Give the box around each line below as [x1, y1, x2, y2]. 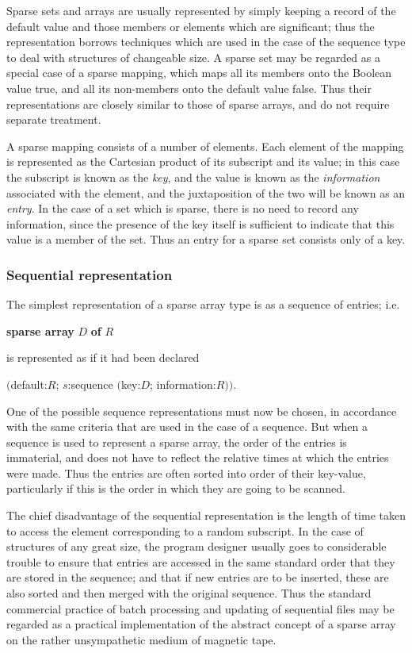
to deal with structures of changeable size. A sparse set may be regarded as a [6, 48, 380, 65]
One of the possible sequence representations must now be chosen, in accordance [6, 402, 397, 419]
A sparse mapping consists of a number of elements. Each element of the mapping [6, 137, 404, 154]
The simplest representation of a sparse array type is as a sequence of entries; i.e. [6, 296, 400, 313]
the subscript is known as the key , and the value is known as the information [6, 168, 380, 185]
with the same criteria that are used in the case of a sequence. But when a [6, 418, 368, 435]
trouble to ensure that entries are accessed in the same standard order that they [6, 553, 395, 570]
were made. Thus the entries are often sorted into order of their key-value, [6, 464, 366, 481]
